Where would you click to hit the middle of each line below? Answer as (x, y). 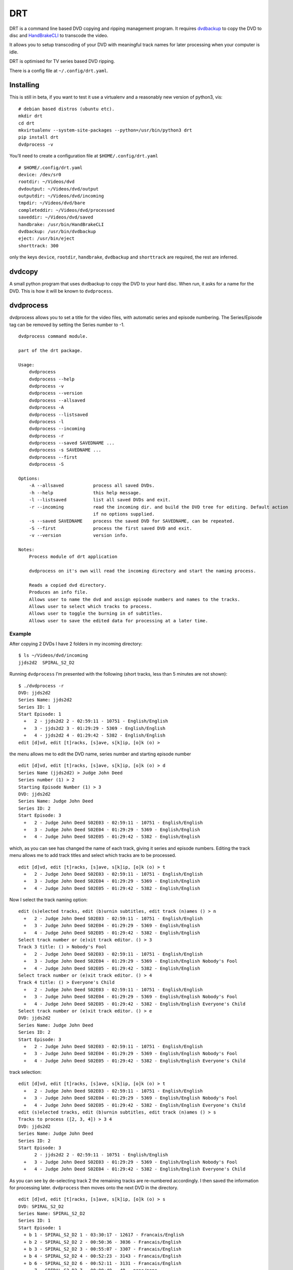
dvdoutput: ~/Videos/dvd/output (59, 189)
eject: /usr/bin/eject (47, 239)
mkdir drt (30, 116)
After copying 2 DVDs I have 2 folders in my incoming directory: (76, 644)
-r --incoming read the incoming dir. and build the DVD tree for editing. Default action (158, 507)
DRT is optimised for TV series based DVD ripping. (62, 61)
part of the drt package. (51, 350)
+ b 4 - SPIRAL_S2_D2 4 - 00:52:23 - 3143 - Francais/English (103, 1256)
